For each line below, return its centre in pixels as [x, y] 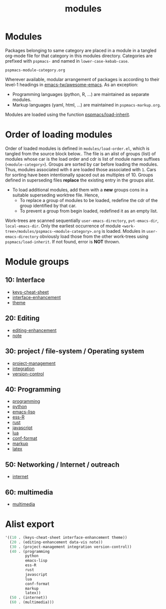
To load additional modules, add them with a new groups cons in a [80, 190]
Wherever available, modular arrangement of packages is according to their [82, 79]
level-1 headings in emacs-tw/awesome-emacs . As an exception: [72, 85]
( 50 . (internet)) [29, 598]
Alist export [30, 524]
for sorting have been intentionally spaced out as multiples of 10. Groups [79, 175]
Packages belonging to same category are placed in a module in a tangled [81, 50]
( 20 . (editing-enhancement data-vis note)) [56, 542]
